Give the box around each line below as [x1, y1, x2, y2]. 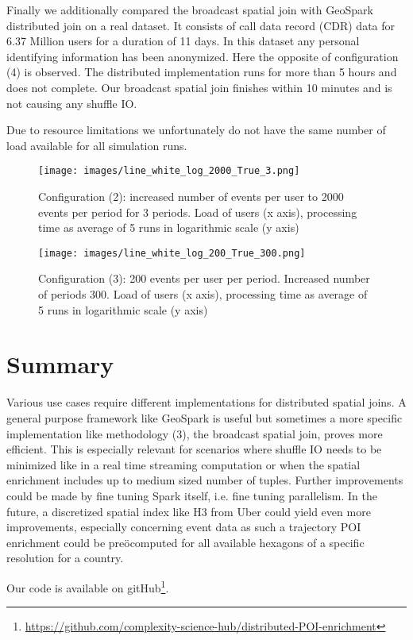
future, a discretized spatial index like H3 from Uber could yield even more [6, 503, 371, 519]
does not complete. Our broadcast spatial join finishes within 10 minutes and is [6, 79, 392, 95]
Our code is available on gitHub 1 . [6, 576, 169, 596]
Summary [6, 348, 114, 380]
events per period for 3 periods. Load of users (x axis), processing [38, 203, 357, 220]
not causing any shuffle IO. [6, 94, 137, 111]
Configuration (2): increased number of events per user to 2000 [38, 188, 344, 204]
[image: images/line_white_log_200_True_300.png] [38, 247, 306, 259]
